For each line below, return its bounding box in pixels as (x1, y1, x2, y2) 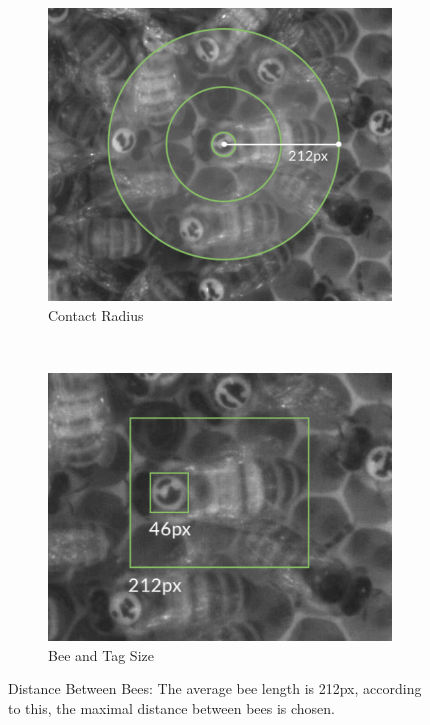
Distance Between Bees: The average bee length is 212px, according (8, 678, 422, 699)
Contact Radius (48, 304, 144, 325)
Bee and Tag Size (48, 644, 154, 665)
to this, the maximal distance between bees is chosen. (8, 697, 335, 718)
